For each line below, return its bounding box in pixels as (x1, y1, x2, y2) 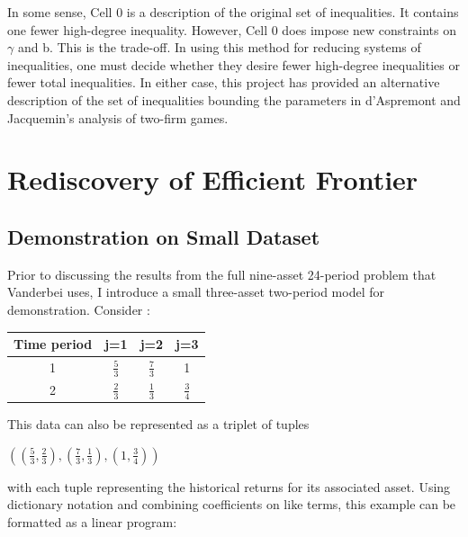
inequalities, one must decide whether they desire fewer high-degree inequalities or (7, 55, 460, 74)
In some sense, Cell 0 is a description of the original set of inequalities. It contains (7, 3, 459, 21)
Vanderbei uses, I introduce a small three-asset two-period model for (7, 282, 385, 301)
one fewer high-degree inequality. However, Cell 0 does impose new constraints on (7, 20, 456, 39)
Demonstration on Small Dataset (7, 222, 320, 250)
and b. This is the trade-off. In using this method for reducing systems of (17, 38, 421, 57)
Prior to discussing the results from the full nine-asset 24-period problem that (7, 264, 436, 283)
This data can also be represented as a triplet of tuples (7, 415, 310, 434)
